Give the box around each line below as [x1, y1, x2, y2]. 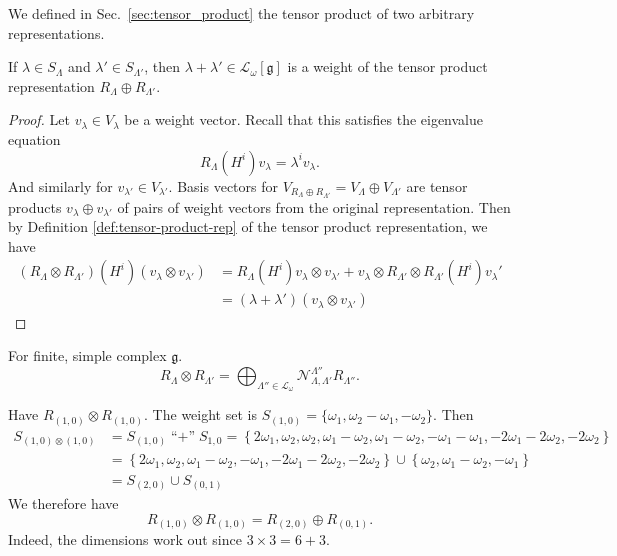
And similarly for [8, 175, 113, 196]
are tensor [406, 175, 468, 196]
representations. [8, 22, 105, 43]
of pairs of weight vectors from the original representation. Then [117, 196, 511, 217]
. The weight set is [144, 404, 257, 425]
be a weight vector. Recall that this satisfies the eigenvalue [124, 109, 484, 130]
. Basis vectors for [168, 175, 278, 196]
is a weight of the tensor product [287, 56, 488, 77]
